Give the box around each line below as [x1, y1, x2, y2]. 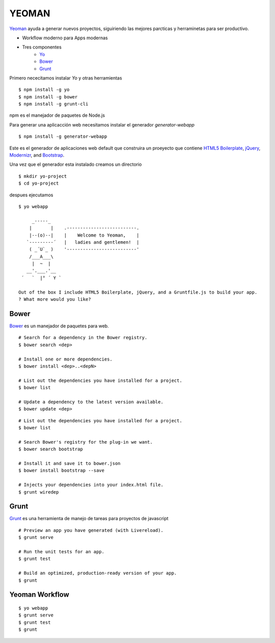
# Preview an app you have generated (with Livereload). [18, 527, 164, 533]
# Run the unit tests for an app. [18, 549, 104, 555]
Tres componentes [22, 44, 62, 50]
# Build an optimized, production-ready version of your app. [18, 570, 177, 576]
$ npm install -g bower [18, 94, 78, 99]
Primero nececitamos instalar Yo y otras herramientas [9, 74, 122, 81]
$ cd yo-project [18, 181, 59, 186]
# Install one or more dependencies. [18, 356, 113, 362]
